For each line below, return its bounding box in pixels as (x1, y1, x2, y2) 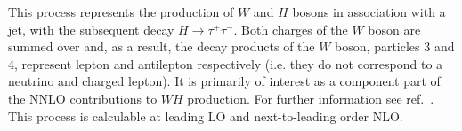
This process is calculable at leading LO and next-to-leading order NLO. (8, 106, 403, 125)
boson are (368, 19, 421, 38)
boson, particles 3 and (335, 37, 455, 56)
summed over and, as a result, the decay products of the (8, 37, 315, 56)
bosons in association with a (292, 3, 446, 20)
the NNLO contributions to (8, 89, 158, 107)
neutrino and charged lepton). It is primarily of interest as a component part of (8, 72, 441, 90)
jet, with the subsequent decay (8, 19, 174, 38)
